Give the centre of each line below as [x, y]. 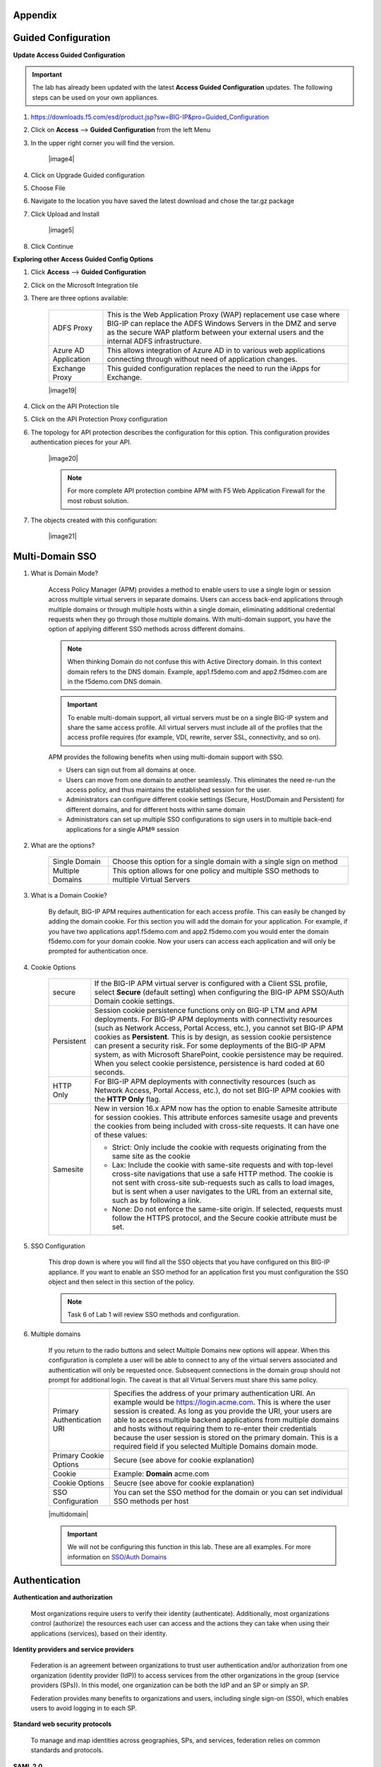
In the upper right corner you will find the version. [103, 143]
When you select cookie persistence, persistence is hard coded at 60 [210, 1064]
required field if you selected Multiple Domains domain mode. [216, 1447]
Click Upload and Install [65, 214]
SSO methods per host [151, 1501]
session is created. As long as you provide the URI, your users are [223, 1411]
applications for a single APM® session [122, 829]
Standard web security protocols [62, 1724]
